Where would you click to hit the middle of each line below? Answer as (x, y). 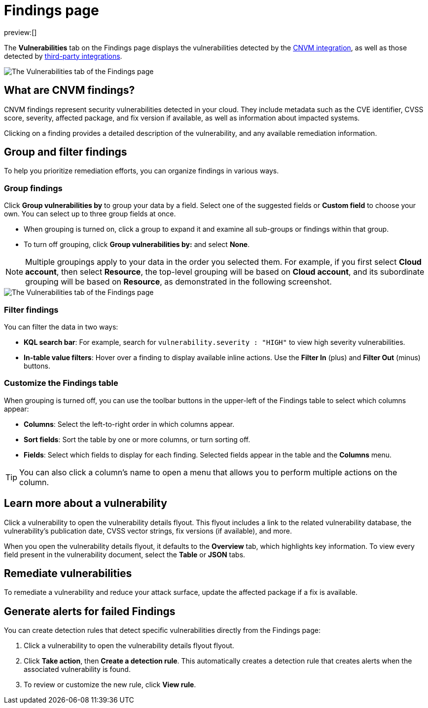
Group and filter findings (66, 152)
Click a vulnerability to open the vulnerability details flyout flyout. (129, 646)
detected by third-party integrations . (63, 56)
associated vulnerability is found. (77, 669)
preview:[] (20, 32)
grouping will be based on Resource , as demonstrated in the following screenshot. (178, 282)
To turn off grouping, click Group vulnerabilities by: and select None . (137, 245)
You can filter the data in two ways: (61, 327)
